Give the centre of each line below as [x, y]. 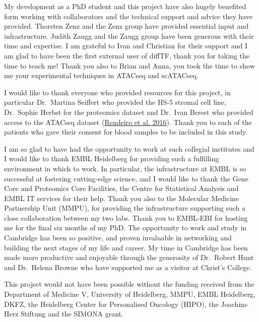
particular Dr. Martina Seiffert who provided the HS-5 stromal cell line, [115, 102]
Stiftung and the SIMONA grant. [72, 314]
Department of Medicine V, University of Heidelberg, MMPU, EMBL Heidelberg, [130, 294]
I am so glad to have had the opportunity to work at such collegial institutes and [129, 148]
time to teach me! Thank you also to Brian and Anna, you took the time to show [129, 65]
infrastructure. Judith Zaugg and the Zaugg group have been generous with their [129, 36]
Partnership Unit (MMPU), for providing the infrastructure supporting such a [125, 208]
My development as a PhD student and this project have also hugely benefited [125, 6]
